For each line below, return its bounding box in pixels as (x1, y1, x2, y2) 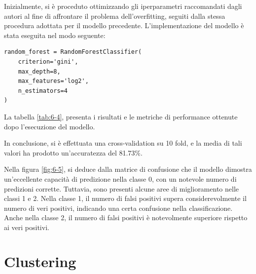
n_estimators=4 (18, 87, 68, 94)
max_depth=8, (18, 68, 61, 75)
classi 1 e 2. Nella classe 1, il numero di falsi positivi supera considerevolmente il (4, 193, 247, 203)
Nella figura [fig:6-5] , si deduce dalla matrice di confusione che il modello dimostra (4, 164, 252, 174)
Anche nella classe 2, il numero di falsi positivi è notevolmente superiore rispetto (4, 212, 248, 223)
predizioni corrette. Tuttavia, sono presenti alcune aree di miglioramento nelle (4, 183, 239, 194)
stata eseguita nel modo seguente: (4, 30, 106, 40)
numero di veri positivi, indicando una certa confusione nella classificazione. (4, 202, 233, 213)
